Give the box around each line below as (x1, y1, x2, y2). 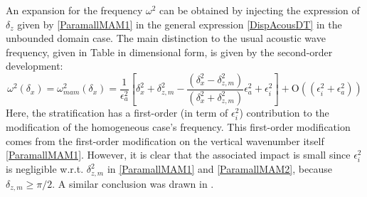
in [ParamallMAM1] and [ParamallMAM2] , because (107, 161, 332, 176)
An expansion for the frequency (6, 3, 143, 17)
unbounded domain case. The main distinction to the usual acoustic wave (6, 31, 326, 46)
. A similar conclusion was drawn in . (52, 176, 214, 191)
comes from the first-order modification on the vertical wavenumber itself (6, 133, 324, 148)
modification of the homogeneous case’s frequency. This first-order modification (6, 119, 351, 134)
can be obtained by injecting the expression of (159, 3, 360, 17)
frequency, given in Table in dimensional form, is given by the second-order (6, 44, 333, 59)
